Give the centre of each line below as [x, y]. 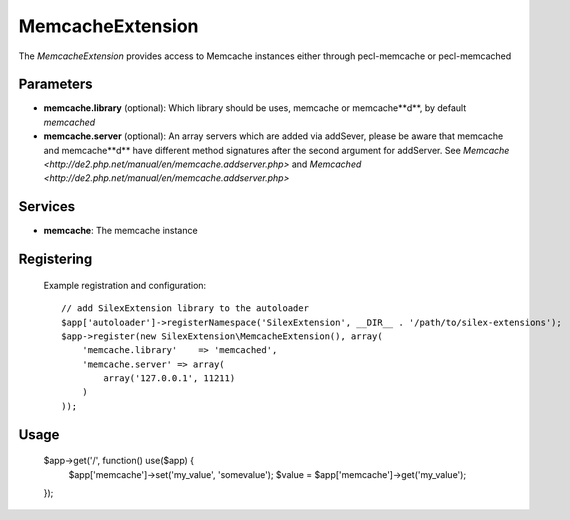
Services [47, 206]
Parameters [55, 84]
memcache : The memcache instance [121, 231]
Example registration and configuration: [125, 285]
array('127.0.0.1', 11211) [169, 378]
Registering [55, 259]
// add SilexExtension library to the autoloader [185, 308]
